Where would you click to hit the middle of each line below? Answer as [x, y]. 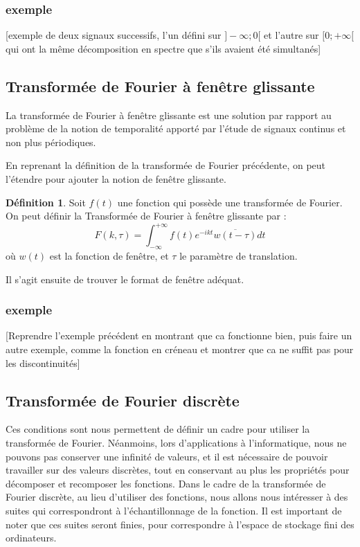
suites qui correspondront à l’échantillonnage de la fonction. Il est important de [174, 511]
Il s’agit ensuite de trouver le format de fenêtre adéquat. [125, 279]
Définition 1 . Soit [46, 202]
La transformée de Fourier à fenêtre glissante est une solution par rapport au [169, 115]
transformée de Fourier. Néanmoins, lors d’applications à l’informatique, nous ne [176, 443]
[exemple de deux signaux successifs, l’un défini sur [114, 35]
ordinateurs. [31, 538]
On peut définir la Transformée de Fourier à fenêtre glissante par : [146, 216]
